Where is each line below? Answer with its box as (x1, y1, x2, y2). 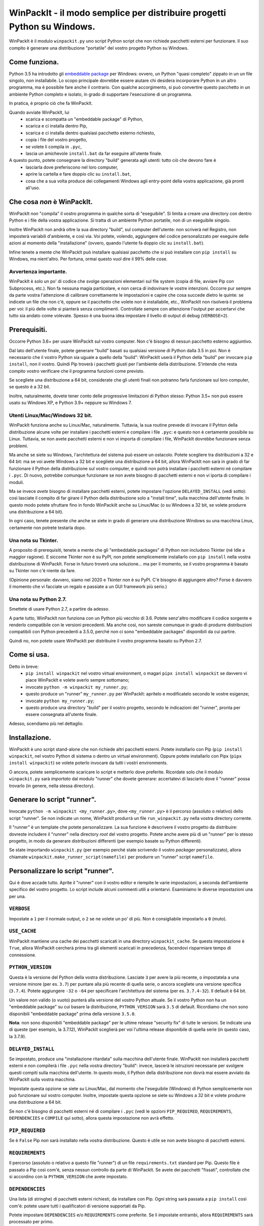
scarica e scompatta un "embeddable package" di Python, (25, 116, 144, 122)
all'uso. (25, 184, 40, 191)
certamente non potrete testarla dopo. (9, 525, 86, 531)
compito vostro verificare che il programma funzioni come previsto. (9, 368, 145, 374)
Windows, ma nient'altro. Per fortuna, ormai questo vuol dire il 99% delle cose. (9, 256, 168, 262)
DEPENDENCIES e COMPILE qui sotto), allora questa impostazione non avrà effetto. (9, 1115, 175, 1121)
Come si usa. (9, 650, 50, 659)
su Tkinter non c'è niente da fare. (9, 568, 76, 574)
